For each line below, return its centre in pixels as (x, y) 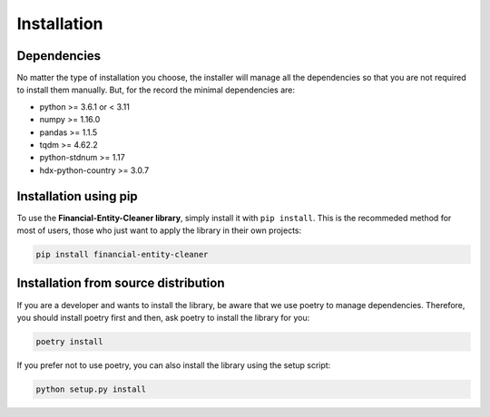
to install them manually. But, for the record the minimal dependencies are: (156, 90)
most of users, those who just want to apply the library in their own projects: (159, 230)
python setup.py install (91, 389)
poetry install (69, 341)
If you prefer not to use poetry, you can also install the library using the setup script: (174, 365)
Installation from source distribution (121, 283)
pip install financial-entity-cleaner (122, 255)
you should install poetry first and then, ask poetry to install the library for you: (163, 317)
